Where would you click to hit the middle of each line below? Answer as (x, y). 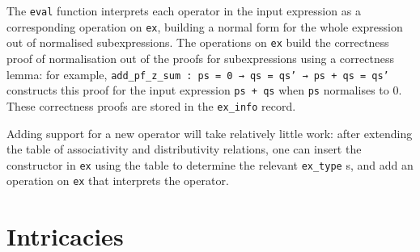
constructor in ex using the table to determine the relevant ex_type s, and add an (210, 164)
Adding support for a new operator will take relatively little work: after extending (210, 133)
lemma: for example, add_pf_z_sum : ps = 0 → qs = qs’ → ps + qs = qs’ (198, 74)
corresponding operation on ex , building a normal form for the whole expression (205, 26)
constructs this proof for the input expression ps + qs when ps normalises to (198, 90)
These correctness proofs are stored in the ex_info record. (151, 105)
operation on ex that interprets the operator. (118, 181)
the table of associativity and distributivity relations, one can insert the (184, 149)
